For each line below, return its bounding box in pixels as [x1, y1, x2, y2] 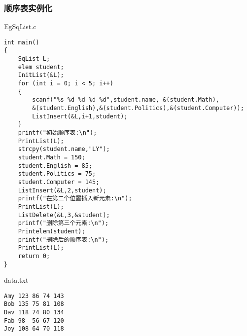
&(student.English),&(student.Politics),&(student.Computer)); [32, 105, 244, 112]
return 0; [18, 252, 50, 260]
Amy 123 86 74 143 [4, 292, 64, 299]
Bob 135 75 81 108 [4, 300, 64, 308]
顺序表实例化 [4, 1, 53, 14]
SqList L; [18, 55, 50, 63]
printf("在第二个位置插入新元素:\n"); [18, 195, 132, 202]
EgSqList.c [4, 21, 36, 32]
